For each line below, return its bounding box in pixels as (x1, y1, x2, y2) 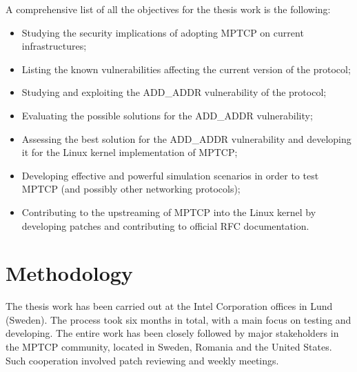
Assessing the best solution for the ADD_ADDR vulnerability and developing (21, 131, 351, 146)
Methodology (6, 259, 133, 287)
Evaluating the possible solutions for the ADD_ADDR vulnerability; (21, 108, 313, 122)
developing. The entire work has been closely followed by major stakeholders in (6, 326, 339, 340)
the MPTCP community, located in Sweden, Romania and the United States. (6, 340, 332, 354)
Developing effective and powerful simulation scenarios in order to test (21, 168, 319, 182)
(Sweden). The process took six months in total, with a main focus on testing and (6, 312, 351, 326)
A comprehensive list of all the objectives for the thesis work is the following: (6, 2, 331, 16)
